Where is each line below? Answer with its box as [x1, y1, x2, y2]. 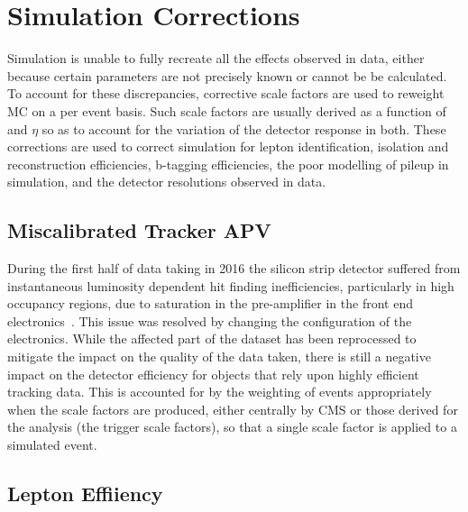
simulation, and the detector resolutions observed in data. [7, 172, 326, 191]
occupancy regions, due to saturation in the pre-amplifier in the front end [7, 294, 413, 313]
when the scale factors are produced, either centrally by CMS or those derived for [7, 399, 458, 418]
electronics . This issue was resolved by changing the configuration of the [7, 311, 412, 330]
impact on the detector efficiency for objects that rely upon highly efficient [7, 364, 419, 383]
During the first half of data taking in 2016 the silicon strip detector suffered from [7, 259, 461, 278]
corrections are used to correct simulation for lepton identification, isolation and [7, 137, 449, 156]
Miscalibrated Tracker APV [7, 216, 271, 244]
